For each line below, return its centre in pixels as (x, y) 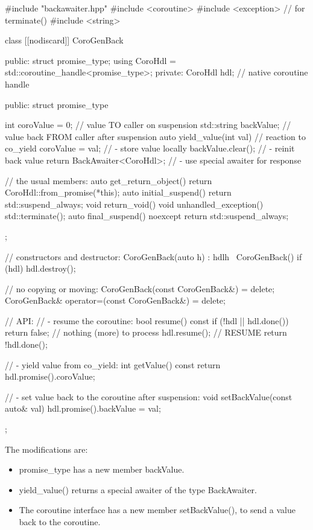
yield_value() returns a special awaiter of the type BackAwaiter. (138, 489)
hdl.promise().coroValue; (50, 376)
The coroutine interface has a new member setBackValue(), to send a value (157, 510)
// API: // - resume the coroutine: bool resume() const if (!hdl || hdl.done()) (147, 320)
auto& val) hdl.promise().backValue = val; (83, 408)
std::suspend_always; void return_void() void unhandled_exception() (134, 204)
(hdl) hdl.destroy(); (40, 268)
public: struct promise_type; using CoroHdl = (90, 60)
